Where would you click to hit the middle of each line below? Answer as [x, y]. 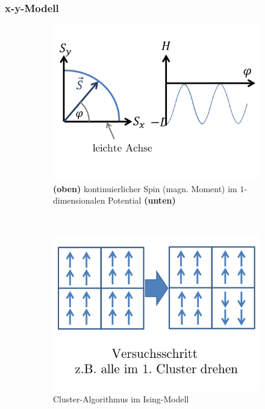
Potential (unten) [142, 200]
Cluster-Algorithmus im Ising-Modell [121, 399]
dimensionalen [79, 200]
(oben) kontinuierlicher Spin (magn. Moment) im [145, 188]
